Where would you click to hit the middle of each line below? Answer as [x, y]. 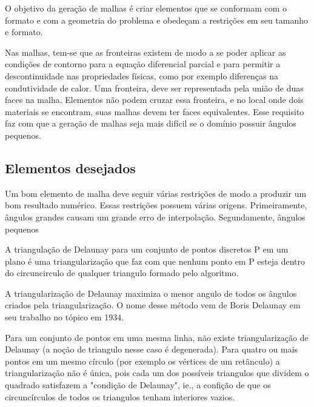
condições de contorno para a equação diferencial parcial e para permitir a [143, 64]
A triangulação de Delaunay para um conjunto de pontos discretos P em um [147, 249]
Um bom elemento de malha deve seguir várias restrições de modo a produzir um [156, 193]
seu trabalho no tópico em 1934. [65, 317]
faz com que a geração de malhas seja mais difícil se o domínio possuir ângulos [151, 123]
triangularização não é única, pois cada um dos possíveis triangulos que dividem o [157, 373]
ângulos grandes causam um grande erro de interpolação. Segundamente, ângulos [155, 217]
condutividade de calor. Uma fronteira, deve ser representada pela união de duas [154, 88]
